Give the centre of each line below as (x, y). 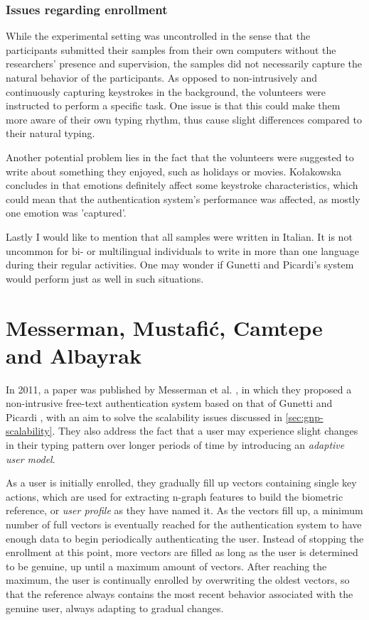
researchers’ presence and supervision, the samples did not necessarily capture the (184, 64)
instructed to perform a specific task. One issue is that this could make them (173, 105)
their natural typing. (50, 133)
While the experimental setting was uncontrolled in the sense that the (158, 36)
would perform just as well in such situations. (105, 278)
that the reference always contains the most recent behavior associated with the (180, 593)
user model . (31, 458)
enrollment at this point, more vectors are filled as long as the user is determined (182, 552)
